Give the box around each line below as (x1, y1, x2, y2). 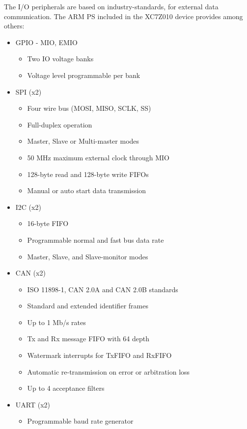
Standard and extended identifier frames (27, 301, 148, 311)
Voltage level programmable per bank (27, 70, 140, 80)
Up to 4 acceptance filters (27, 383, 105, 393)
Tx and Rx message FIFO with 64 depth (27, 333, 150, 344)
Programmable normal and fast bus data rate (27, 234, 164, 245)
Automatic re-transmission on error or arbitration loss (27, 366, 190, 377)
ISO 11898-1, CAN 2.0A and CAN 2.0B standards (27, 284, 178, 294)
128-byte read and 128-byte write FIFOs (27, 169, 149, 179)
